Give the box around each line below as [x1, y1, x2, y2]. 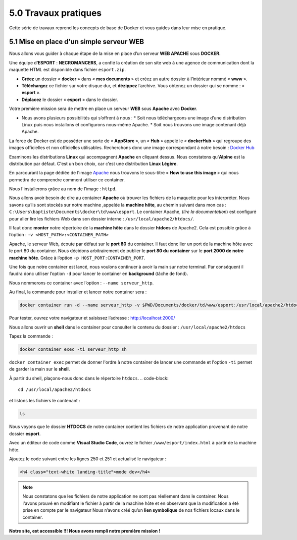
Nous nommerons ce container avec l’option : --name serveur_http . [9, 280, 154, 286]
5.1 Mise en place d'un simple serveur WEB [9, 38, 145, 46]
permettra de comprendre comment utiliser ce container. [9, 176, 125, 183]
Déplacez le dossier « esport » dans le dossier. [21, 97, 118, 103]
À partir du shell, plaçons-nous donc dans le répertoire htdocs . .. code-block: [9, 375, 169, 381]
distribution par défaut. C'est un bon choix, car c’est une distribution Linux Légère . [9, 161, 178, 166]
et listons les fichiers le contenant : [9, 398, 80, 404]
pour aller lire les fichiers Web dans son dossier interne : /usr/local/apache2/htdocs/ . [9, 216, 195, 221]
